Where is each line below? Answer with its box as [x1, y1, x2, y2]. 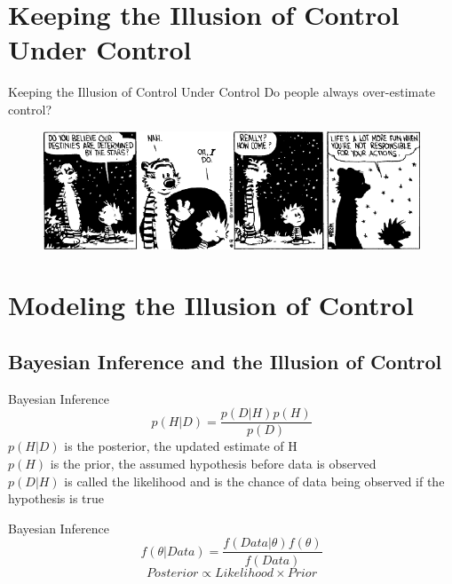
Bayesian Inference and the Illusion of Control [8, 348, 442, 375]
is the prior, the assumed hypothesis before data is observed [50, 454, 377, 473]
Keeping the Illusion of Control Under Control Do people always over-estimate [8, 83, 435, 101]
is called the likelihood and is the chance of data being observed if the [64, 471, 445, 490]
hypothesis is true [8, 489, 104, 508]
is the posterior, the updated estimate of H [64, 437, 297, 455]
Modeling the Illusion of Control [8, 287, 414, 323]
